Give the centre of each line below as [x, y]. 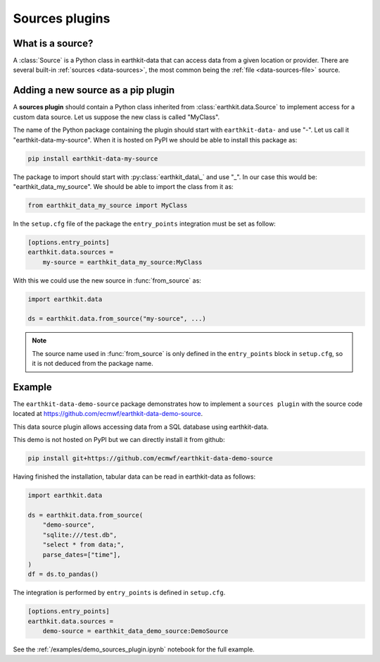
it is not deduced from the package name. [93, 364]
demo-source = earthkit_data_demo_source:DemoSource [135, 631]
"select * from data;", [83, 545]
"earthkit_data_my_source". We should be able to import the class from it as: [123, 186]
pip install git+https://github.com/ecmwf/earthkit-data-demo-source [150, 459]
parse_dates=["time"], [82, 554]
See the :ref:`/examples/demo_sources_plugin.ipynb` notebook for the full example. [134, 649]
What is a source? [53, 43]
